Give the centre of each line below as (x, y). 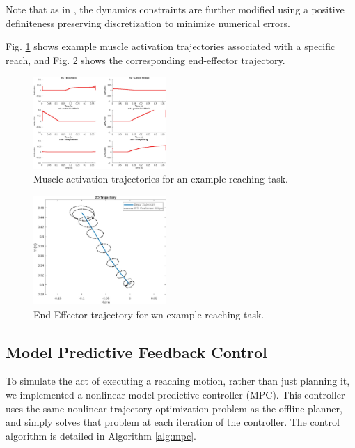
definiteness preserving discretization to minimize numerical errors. (148, 23)
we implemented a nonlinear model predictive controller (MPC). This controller (175, 394)
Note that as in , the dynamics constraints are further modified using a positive (175, 9)
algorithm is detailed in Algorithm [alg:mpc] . (101, 435)
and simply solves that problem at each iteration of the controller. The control (173, 422)
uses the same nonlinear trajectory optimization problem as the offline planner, (174, 408)
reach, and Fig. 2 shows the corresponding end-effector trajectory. (145, 60)
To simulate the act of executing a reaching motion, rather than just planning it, (178, 381)
